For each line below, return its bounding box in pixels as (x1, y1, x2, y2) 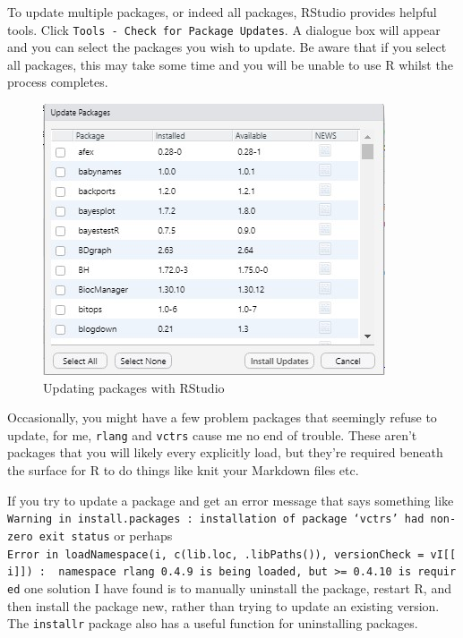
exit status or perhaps (39, 525, 173, 544)
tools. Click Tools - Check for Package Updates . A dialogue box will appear (7, 20, 441, 38)
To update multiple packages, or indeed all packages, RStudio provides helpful (7, 3, 437, 21)
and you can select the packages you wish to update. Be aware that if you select (7, 38, 447, 56)
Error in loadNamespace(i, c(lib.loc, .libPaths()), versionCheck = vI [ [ (7, 548, 457, 561)
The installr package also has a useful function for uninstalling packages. (7, 614, 418, 633)
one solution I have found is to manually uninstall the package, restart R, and (23, 578, 451, 597)
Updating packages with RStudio (43, 378, 225, 396)
